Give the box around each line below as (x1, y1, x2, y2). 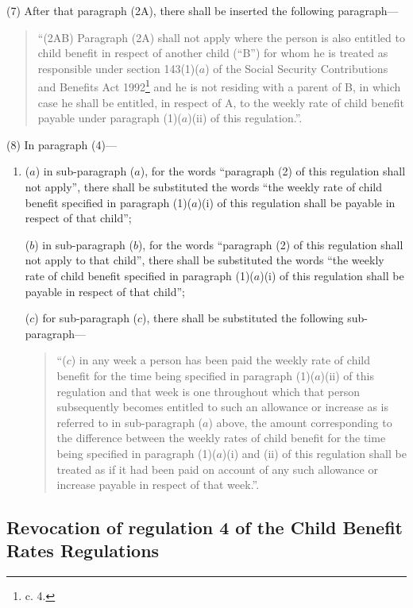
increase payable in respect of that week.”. (56, 476, 260, 493)
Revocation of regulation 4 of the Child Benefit (6, 515, 403, 540)
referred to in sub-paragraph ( (56, 414, 203, 430)
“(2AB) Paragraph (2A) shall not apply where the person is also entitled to (37, 29, 405, 45)
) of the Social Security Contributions (205, 60, 388, 76)
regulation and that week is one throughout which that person (56, 383, 361, 399)
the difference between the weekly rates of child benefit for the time (56, 429, 386, 446)
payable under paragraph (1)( (37, 110, 182, 126)
